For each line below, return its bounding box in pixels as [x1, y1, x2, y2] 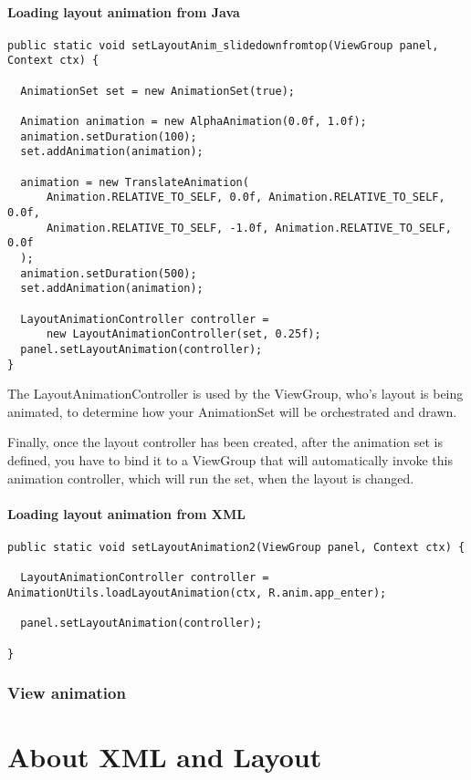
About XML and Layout [7, 738, 322, 775]
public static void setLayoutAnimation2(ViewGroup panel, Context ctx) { [7, 541, 466, 554]
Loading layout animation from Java [7, 2, 240, 21]
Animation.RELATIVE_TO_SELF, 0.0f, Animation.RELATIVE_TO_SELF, [46, 191, 445, 204]
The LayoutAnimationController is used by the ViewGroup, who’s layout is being [7, 384, 464, 403]
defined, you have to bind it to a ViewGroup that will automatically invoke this [7, 451, 453, 470]
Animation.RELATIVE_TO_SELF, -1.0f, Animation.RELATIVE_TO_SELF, [46, 221, 452, 234]
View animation [7, 681, 126, 704]
